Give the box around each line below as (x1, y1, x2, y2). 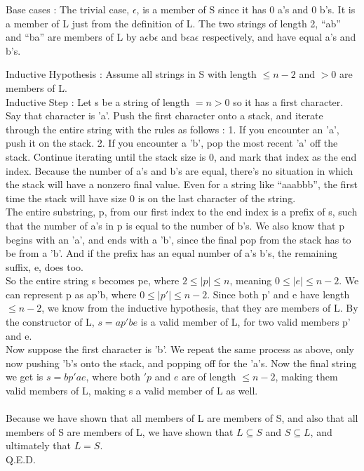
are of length (182, 369, 236, 384)
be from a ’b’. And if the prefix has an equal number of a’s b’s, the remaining (6, 246, 337, 260)
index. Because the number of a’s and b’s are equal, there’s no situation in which (6, 163, 353, 178)
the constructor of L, (6, 314, 95, 329)
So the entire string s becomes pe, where (6, 273, 180, 288)
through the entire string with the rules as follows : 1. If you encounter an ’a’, (6, 121, 339, 136)
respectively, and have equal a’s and (202, 29, 356, 44)
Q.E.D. (6, 452, 36, 466)
